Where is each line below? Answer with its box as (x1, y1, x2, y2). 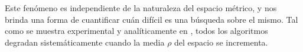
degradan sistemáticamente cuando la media (5, 36, 165, 48)
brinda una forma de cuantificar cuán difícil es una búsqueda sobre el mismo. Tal (5, 13, 298, 25)
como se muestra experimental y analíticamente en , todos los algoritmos (5, 25, 268, 37)
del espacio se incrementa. (174, 36, 268, 48)
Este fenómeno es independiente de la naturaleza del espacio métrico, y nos (5, 2, 277, 13)
